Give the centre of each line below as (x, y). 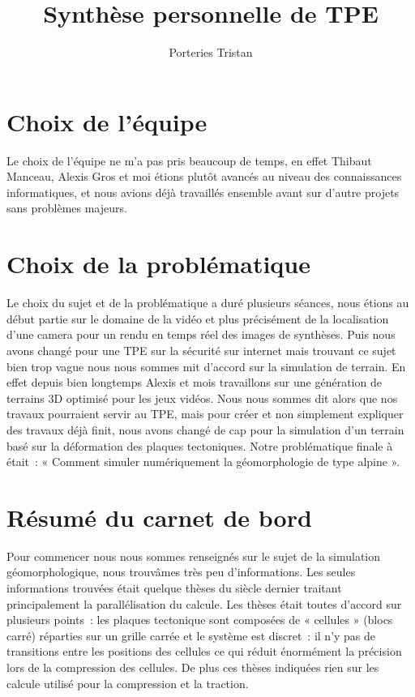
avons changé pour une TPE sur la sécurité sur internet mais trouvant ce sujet (201, 350)
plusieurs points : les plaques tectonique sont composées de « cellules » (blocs (200, 620)
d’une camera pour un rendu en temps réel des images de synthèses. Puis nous (201, 334)
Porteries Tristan (211, 52)
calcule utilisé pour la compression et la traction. (128, 683)
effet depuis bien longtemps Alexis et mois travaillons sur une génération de (194, 382)
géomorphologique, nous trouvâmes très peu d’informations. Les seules (181, 572)
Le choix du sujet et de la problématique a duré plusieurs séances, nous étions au (208, 303)
